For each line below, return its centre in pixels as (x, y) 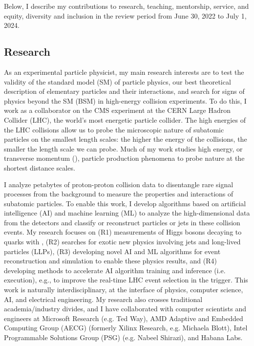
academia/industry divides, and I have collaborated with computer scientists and (125, 309)
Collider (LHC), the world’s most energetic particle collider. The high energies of (125, 119)
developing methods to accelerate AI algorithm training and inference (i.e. (115, 270)
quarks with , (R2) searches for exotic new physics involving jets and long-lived (122, 242)
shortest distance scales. (40, 167)
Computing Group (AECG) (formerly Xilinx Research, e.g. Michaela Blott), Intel (126, 328)
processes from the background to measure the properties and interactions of (119, 194)
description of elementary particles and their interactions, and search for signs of (124, 91)
